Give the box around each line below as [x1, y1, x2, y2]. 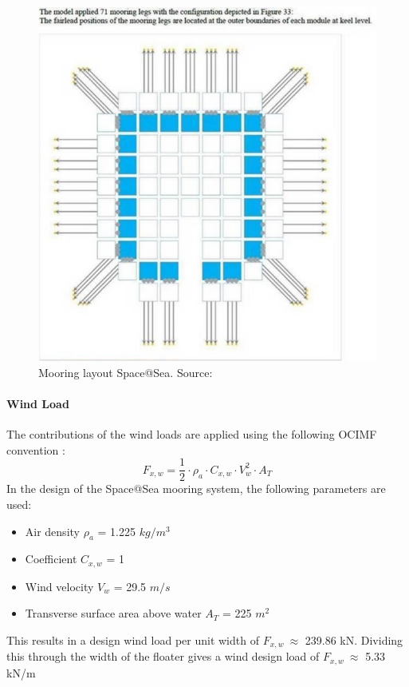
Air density [25, 522, 80, 539]
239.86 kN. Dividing [305, 632, 403, 649]
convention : [6, 441, 65, 458]
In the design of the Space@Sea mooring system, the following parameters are [6, 480, 386, 497]
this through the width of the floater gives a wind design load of [6, 648, 320, 665]
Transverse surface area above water [25, 605, 202, 621]
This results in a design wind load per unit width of [6, 632, 259, 649]
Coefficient [25, 550, 77, 567]
